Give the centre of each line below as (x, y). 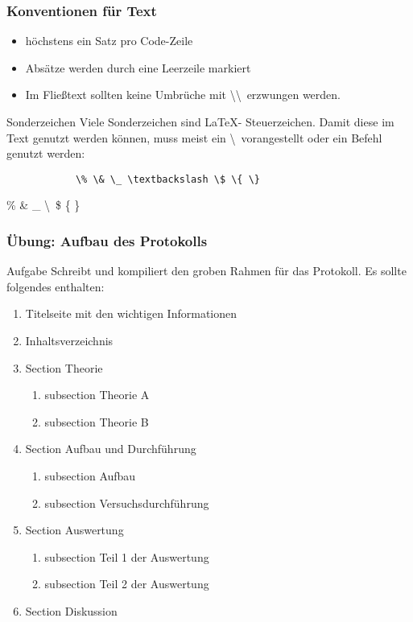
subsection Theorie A (97, 395)
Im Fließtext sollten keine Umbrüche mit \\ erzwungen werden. (183, 95)
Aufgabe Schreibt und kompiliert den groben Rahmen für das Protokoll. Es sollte (206, 271)
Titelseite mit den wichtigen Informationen (131, 313)
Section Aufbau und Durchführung (111, 449)
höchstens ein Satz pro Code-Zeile (109, 41)
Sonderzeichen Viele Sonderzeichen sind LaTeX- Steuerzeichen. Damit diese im (200, 122)
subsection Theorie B (97, 421)
